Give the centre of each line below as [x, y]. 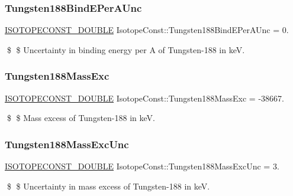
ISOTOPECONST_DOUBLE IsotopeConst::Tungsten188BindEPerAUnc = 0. [147, 30]
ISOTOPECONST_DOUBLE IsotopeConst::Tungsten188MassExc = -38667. [144, 98]
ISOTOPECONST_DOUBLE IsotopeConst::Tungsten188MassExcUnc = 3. [142, 166]
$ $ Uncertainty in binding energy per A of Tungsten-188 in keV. [126, 49]
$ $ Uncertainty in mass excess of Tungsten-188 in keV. [108, 186]
